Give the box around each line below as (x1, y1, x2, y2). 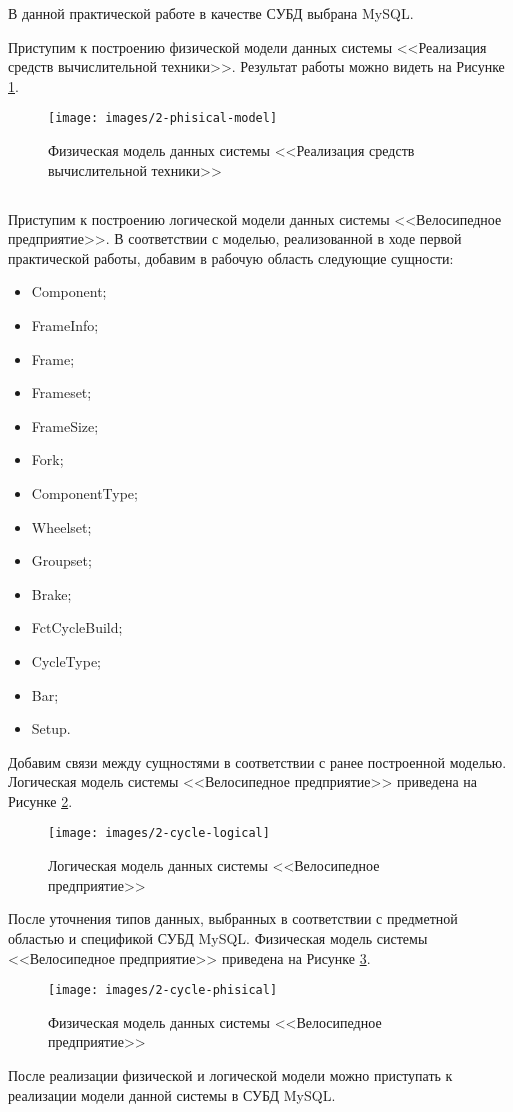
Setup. (31, 718, 71, 739)
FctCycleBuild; (31, 617, 123, 638)
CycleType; (31, 650, 102, 671)
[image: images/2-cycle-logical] (48, 826, 270, 841)
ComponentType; (31, 482, 138, 503)
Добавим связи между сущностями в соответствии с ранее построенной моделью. (8, 751, 507, 772)
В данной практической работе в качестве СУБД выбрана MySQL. (8, 3, 414, 23)
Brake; (31, 583, 72, 604)
